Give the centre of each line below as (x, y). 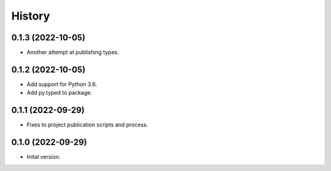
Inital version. (44, 157)
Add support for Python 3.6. (62, 84)
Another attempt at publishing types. (73, 53)
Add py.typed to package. (59, 93)
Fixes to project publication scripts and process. (87, 125)
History (31, 16)
